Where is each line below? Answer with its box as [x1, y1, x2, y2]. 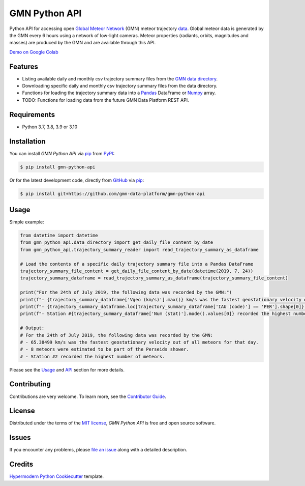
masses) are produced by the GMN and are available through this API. [9, 40, 156, 46]
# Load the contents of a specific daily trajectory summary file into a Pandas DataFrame [20, 261, 254, 267]
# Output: [20, 325, 45, 331]
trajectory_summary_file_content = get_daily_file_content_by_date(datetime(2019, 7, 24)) [20, 268, 254, 274]
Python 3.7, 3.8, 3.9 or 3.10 [22, 124, 78, 130]
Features [9, 62, 38, 71]
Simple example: [9, 219, 44, 225]
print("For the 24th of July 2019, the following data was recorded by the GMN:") [20, 290, 232, 295]
